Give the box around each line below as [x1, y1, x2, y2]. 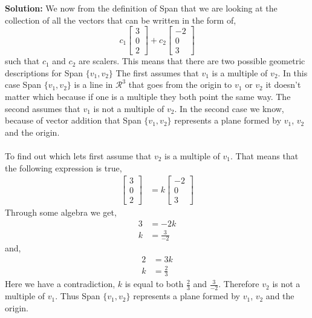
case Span [5, 78, 41, 91]
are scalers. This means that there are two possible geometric [78, 55, 305, 67]
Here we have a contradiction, [5, 277, 115, 290]
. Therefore [218, 277, 259, 290]
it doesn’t [265, 78, 301, 91]
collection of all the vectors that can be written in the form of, [5, 13, 236, 26]
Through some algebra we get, [5, 206, 117, 219]
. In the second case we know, [174, 102, 284, 114]
